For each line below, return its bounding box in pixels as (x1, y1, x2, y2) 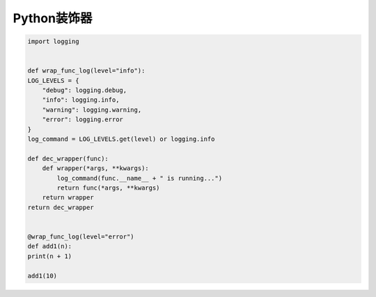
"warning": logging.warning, (42, 105, 142, 114)
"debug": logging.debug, (42, 86, 127, 94)
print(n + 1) (27, 252, 72, 260)
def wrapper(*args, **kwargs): (42, 165, 149, 172)
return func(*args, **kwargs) (56, 184, 160, 192)
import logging (27, 38, 79, 45)
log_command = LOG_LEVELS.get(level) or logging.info (27, 135, 215, 143)
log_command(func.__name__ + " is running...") (56, 174, 223, 182)
